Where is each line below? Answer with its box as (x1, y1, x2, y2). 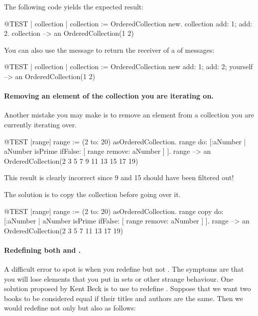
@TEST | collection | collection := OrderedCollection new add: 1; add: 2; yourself (4, 61, 253, 72)
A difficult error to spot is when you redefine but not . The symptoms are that (4, 264, 244, 274)
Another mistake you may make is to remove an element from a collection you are (4, 109, 254, 120)
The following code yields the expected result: (4, 1, 144, 11)
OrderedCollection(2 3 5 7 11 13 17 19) (4, 225, 123, 235)
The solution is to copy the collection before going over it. (4, 189, 181, 199)
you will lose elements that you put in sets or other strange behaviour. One (4, 273, 234, 284)
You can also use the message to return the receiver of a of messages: (4, 44, 215, 55)
